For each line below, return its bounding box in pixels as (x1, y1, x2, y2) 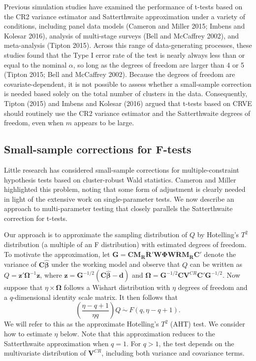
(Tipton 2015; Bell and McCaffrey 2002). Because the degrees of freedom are (4, 69, 235, 79)
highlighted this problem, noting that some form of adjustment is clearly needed (4, 184, 246, 194)
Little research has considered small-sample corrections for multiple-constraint (4, 164, 239, 175)
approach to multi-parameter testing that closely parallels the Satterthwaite (4, 203, 233, 214)
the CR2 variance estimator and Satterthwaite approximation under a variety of (4, 11, 246, 21)
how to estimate (4, 328, 52, 339)
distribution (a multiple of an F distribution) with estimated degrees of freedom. (4, 239, 247, 250)
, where (40, 270, 62, 280)
